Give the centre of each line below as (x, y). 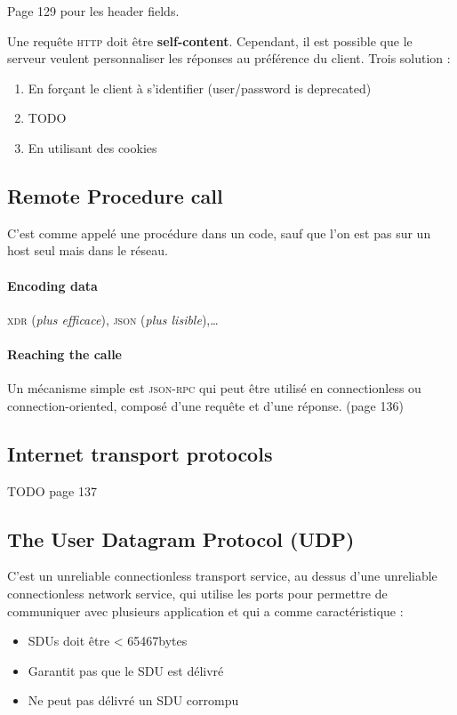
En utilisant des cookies (92, 147)
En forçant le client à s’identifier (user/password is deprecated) (200, 88)
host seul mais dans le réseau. (88, 250)
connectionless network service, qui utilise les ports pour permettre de (197, 593)
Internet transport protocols (140, 453)
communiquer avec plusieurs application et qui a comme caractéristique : (205, 611)
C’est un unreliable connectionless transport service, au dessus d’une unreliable (222, 576)
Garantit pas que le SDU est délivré (126, 670)
